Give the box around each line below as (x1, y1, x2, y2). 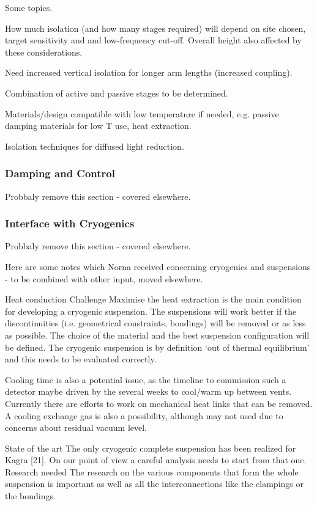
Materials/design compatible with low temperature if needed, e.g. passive (5, 107, 279, 120)
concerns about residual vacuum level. (5, 421, 147, 434)
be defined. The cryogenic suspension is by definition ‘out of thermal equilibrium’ (5, 340, 310, 353)
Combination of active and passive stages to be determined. (5, 86, 228, 99)
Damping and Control (5, 166, 115, 181)
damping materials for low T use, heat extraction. (5, 119, 192, 132)
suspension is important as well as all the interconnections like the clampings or (5, 477, 304, 490)
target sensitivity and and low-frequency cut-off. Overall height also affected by (5, 34, 302, 46)
